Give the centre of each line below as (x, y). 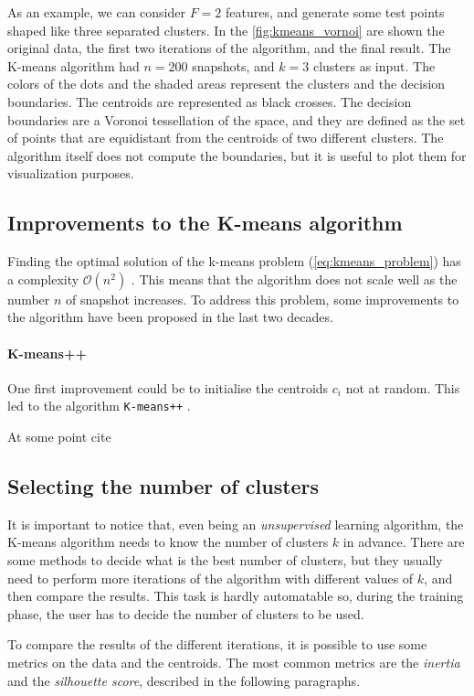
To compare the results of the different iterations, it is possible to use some (217, 644)
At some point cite (59, 436)
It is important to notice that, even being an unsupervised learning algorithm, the (236, 524)
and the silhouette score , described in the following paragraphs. (184, 680)
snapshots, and (233, 65)
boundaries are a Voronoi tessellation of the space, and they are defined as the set (237, 119)
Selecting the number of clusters (163, 485)
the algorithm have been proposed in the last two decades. (170, 317)
